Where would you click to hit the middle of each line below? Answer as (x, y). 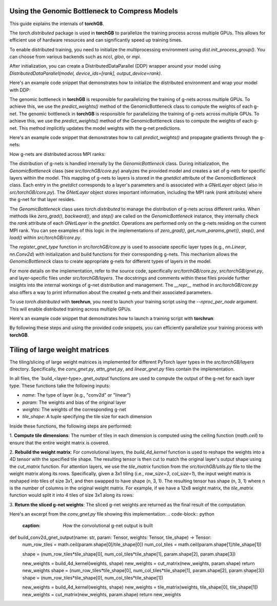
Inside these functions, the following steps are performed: (71, 426)
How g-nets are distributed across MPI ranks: (57, 154)
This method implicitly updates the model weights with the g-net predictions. (100, 128)
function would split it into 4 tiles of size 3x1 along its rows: (72, 495)
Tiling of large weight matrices (60, 350)
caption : (32, 525)
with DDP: (20, 90)
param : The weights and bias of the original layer (74, 402)
